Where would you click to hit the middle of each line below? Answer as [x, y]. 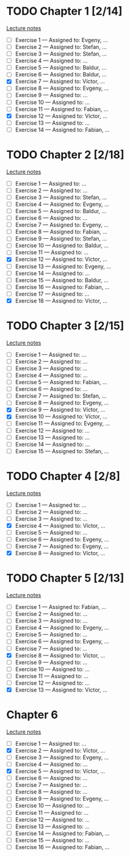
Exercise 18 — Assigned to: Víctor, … [61, 301]
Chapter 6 [32, 715]
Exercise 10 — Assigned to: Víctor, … [61, 417]
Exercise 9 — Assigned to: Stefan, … [61, 239]
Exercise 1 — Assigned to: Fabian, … [61, 607]
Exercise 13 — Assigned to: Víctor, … [61, 690]
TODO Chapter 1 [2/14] [64, 11]
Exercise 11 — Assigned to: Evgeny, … [63, 423]
